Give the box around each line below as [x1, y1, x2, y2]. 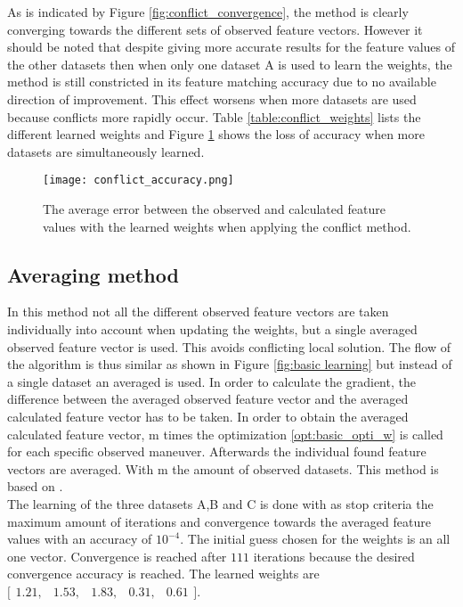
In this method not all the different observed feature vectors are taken [7, 302, 389, 321]
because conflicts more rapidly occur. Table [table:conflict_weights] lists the [7, 107, 421, 126]
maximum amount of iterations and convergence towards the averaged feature [7, 512, 431, 530]
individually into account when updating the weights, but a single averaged [7, 319, 418, 338]
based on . [7, 477, 63, 496]
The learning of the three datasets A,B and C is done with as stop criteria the [7, 494, 434, 513]
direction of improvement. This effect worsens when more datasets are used [7, 89, 417, 108]
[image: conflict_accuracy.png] [43, 174, 234, 187]
